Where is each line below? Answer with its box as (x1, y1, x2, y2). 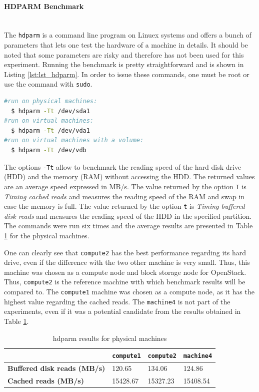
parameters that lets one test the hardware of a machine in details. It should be (4, 40, 248, 50)
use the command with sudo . (4, 79, 92, 89)
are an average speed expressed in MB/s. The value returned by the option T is (4, 181, 246, 191)
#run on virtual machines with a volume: (4, 137, 144, 144)
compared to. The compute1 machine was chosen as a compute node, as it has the (4, 286, 254, 297)
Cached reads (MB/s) (7, 375, 84, 385)
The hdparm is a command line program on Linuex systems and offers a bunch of (4, 30, 251, 40)
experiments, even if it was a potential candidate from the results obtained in (4, 306, 241, 316)
